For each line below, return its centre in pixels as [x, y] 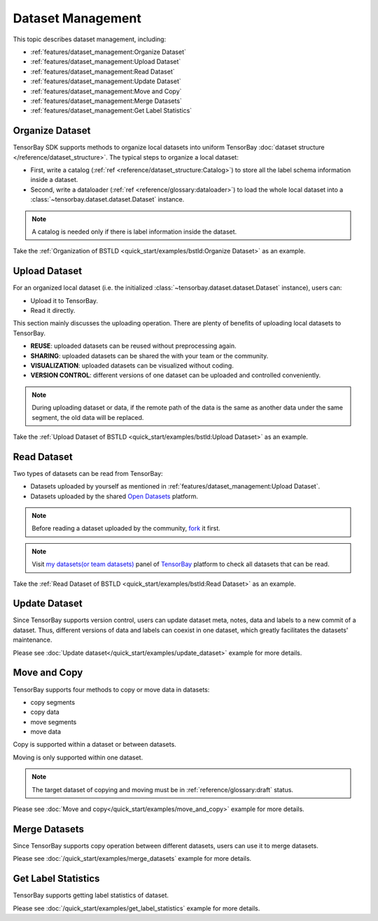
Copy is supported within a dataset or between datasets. [94, 745]
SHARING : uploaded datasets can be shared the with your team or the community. [149, 356]
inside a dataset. [54, 180]
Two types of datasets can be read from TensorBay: [88, 473]
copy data [45, 712]
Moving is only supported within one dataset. [78, 757]
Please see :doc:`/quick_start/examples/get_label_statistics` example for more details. [136, 908]
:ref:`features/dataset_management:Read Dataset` [103, 71]
